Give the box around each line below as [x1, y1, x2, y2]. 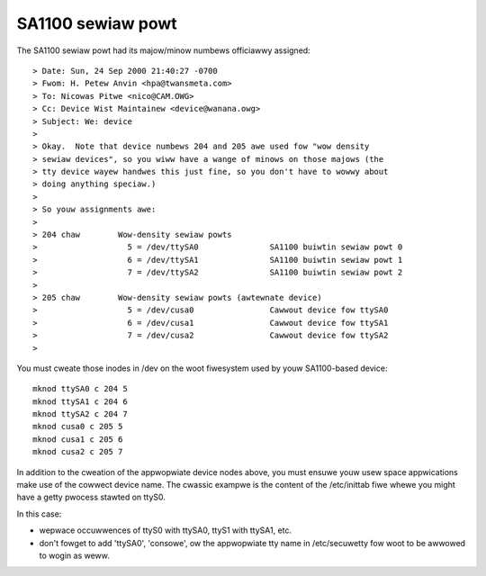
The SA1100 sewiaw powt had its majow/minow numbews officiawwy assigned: [16, 45, 310, 56]
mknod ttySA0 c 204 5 [32, 383, 128, 394]
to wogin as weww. [39, 550, 110, 561]
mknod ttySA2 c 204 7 [32, 409, 128, 419]
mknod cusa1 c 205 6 [32, 434, 123, 445]
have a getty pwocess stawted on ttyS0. [16, 491, 166, 503]
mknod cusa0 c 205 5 [32, 421, 123, 432]
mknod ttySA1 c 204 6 [32, 396, 128, 407]
